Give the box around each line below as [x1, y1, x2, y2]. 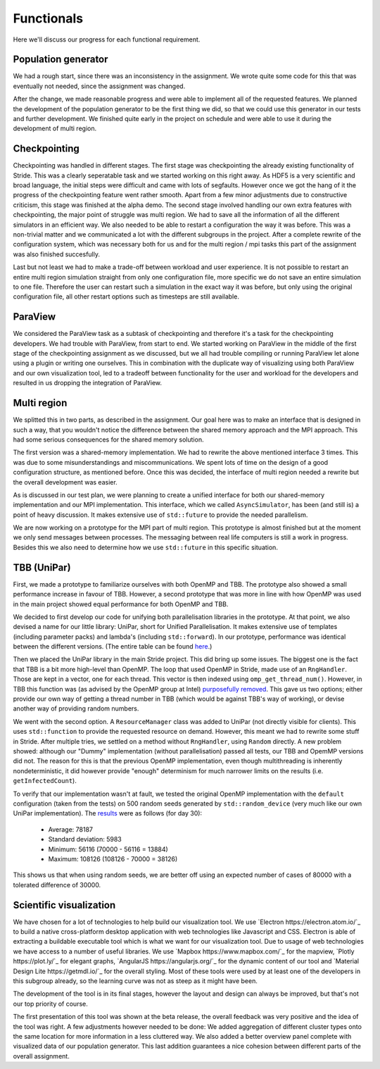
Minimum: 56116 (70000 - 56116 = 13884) [48, 845, 168, 854]
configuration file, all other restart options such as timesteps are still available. [13, 292, 239, 301]
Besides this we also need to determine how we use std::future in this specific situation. [13, 543, 278, 551]
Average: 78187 [48, 825, 93, 834]
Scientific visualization [13, 899, 116, 911]
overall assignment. [13, 1051, 70, 1060]
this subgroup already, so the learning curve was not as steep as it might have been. [13, 976, 258, 985]
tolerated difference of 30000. [13, 880, 101, 889]
